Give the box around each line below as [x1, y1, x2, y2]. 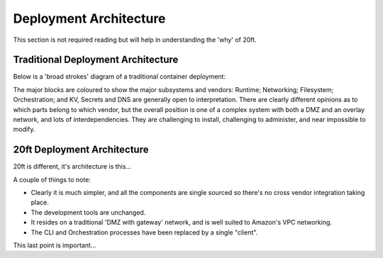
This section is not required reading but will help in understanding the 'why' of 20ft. [13, 35, 257, 44]
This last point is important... [13, 241, 96, 249]
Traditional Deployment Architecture [13, 54, 179, 66]
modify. [13, 125, 35, 134]
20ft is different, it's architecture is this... [13, 162, 131, 171]
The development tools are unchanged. [30, 208, 146, 216]
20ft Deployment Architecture [13, 144, 149, 156]
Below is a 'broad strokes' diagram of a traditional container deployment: [13, 72, 226, 81]
